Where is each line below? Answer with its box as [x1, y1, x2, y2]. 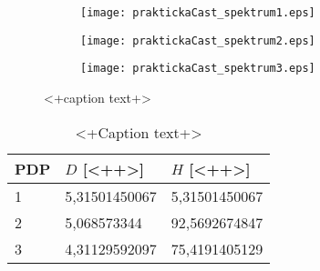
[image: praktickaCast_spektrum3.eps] [80, 62, 315, 75]
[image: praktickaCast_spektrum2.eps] [80, 34, 315, 47]
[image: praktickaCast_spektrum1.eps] [80, 6, 315, 19]
